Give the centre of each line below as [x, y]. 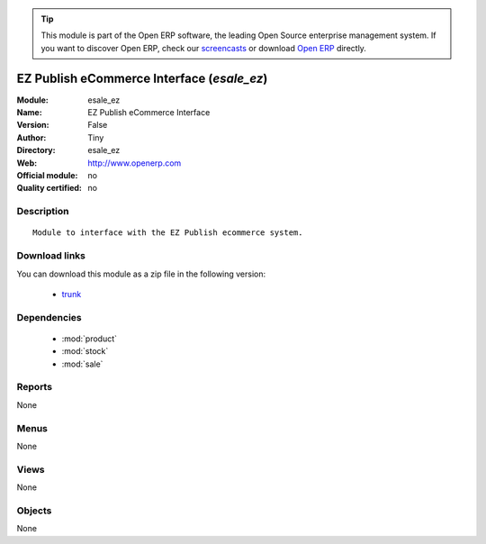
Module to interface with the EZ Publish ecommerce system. [168, 233]
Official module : [47, 176]
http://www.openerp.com [135, 163]
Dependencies [49, 317]
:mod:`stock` [85, 351]
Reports [35, 387]
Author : [31, 137]
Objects [34, 511]
